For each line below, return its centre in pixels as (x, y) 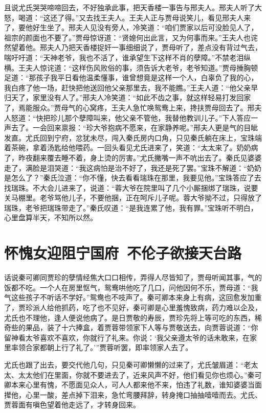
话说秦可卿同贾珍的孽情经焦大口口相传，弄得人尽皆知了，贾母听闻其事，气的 (133, 277)
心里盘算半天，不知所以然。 (51, 217)
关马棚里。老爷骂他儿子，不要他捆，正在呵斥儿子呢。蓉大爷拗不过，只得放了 (133, 198)
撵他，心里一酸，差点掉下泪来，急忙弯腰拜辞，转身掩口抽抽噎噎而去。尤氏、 (133, 394)
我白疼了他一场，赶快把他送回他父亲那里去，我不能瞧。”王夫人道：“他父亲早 (131, 87)
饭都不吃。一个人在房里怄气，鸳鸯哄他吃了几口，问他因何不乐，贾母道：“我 (131, 287)
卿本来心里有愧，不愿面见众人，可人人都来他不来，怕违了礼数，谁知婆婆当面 (133, 385)
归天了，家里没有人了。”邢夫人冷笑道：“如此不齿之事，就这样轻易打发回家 (128, 97)
